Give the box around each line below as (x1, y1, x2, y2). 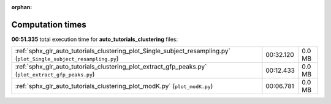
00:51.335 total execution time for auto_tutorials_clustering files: (11, 35, 178, 43)
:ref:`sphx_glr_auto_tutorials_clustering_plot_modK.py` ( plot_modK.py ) (15, 82, 213, 91)
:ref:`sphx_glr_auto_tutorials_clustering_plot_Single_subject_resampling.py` (15, 46, 231, 55)
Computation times (11, 19, 86, 30)
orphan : (11, 4, 32, 10)
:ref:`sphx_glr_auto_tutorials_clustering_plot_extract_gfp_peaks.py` (15, 62, 207, 71)
